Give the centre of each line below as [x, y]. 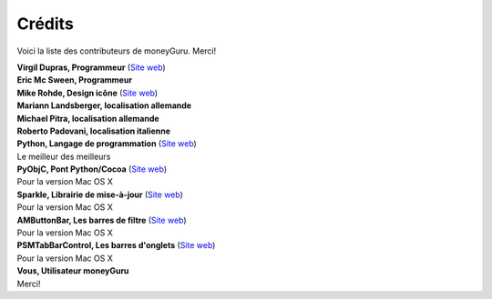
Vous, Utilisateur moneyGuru [73, 271]
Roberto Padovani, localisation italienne [94, 131]
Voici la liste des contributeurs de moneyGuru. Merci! [117, 51]
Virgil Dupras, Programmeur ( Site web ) [91, 67]
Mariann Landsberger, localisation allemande [104, 105]
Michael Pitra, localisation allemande [88, 118]
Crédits [46, 24]
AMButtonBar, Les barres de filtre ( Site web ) [102, 220]
